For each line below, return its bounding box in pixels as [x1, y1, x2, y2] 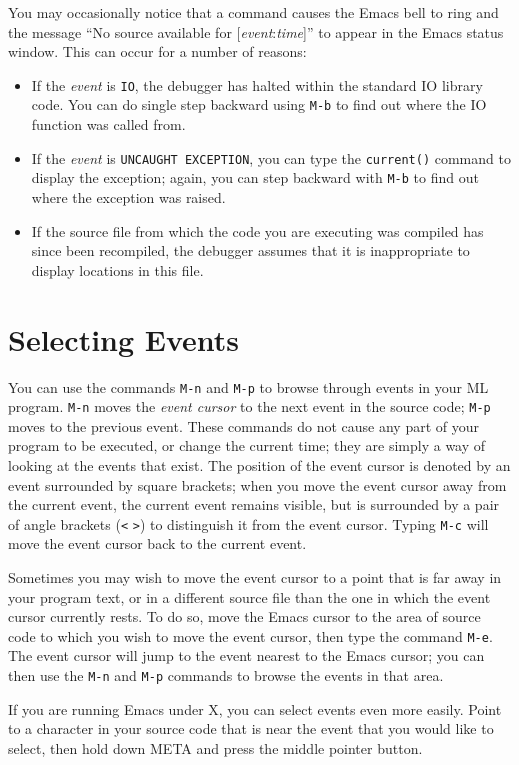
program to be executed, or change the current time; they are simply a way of [8, 435, 486, 456]
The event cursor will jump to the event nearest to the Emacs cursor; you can [8, 645, 485, 666]
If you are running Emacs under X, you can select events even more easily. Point [8, 698, 502, 719]
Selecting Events [8, 318, 240, 359]
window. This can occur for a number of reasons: [8, 41, 307, 62]
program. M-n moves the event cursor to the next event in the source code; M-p [8, 396, 491, 417]
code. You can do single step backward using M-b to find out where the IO [31, 94, 487, 115]
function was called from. [31, 114, 186, 135]
